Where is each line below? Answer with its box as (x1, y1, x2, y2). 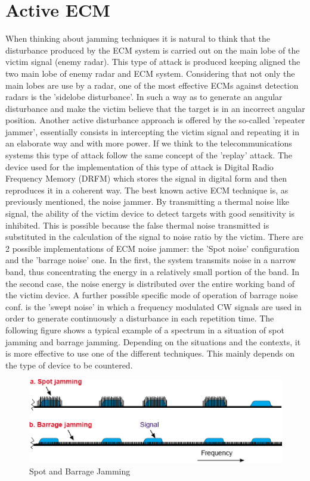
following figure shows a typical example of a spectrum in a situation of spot (5, 323, 284, 336)
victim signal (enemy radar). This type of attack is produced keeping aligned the (5, 55, 300, 68)
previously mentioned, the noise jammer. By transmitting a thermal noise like (5, 195, 289, 208)
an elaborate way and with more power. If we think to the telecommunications (5, 137, 292, 149)
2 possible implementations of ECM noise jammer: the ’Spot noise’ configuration (5, 242, 300, 254)
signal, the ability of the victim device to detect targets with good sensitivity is (5, 207, 294, 220)
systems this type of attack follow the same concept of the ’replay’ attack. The (5, 149, 293, 161)
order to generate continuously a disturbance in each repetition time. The (5, 312, 274, 324)
